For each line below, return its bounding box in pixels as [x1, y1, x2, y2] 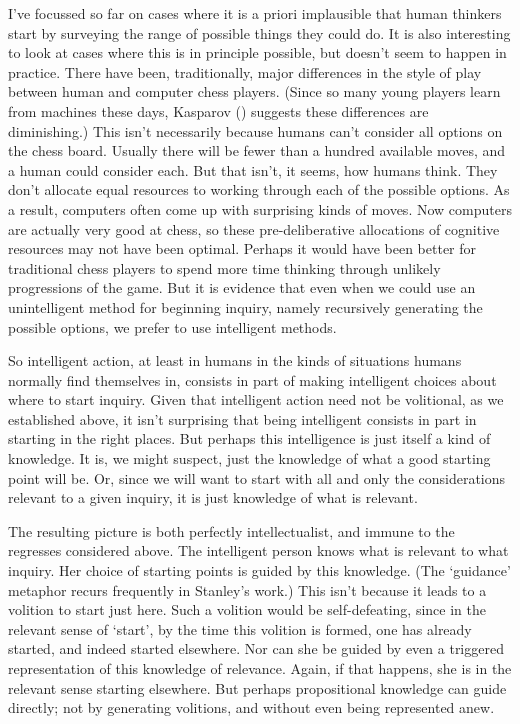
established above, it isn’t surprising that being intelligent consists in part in [8, 408, 477, 429]
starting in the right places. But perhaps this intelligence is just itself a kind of [8, 428, 491, 449]
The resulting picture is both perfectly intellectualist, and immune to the [8, 520, 455, 541]
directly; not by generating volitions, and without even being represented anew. [8, 697, 495, 718]
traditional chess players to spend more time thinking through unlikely [8, 257, 441, 278]
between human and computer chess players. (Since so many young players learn [8, 81, 501, 102]
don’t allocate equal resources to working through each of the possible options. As [8, 179, 510, 200]
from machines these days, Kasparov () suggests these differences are [8, 100, 429, 121]
